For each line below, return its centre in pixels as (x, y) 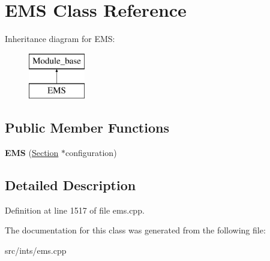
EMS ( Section (32, 153)
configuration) (91, 153)
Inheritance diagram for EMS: (60, 39)
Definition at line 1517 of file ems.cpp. (75, 210)
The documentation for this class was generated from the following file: (135, 230)
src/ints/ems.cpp (36, 250)
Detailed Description (70, 185)
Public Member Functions (87, 127)
